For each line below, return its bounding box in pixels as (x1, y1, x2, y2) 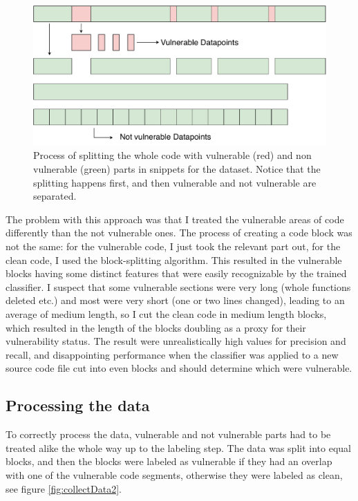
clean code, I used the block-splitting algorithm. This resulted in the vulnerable (6, 252, 342, 267)
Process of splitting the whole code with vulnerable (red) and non (33, 148, 312, 162)
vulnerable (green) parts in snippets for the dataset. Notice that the (33, 162, 321, 176)
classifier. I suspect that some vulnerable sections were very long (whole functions (6, 279, 351, 294)
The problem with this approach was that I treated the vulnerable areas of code (6, 211, 344, 226)
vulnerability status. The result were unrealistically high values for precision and (6, 334, 346, 348)
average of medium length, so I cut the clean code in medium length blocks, (6, 307, 327, 321)
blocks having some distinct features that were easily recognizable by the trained (6, 266, 347, 281)
